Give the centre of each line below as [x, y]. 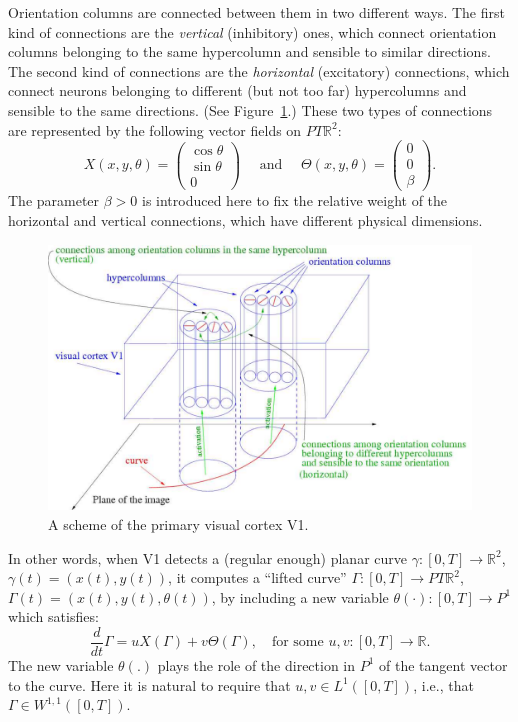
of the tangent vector [443, 664]
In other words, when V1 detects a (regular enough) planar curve [207, 557]
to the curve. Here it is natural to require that [149, 684]
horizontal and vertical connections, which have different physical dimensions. [245, 219]
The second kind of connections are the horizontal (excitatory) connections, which [259, 70]
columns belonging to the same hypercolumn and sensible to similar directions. [249, 51]
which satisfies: [53, 616]
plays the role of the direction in [256, 664]
